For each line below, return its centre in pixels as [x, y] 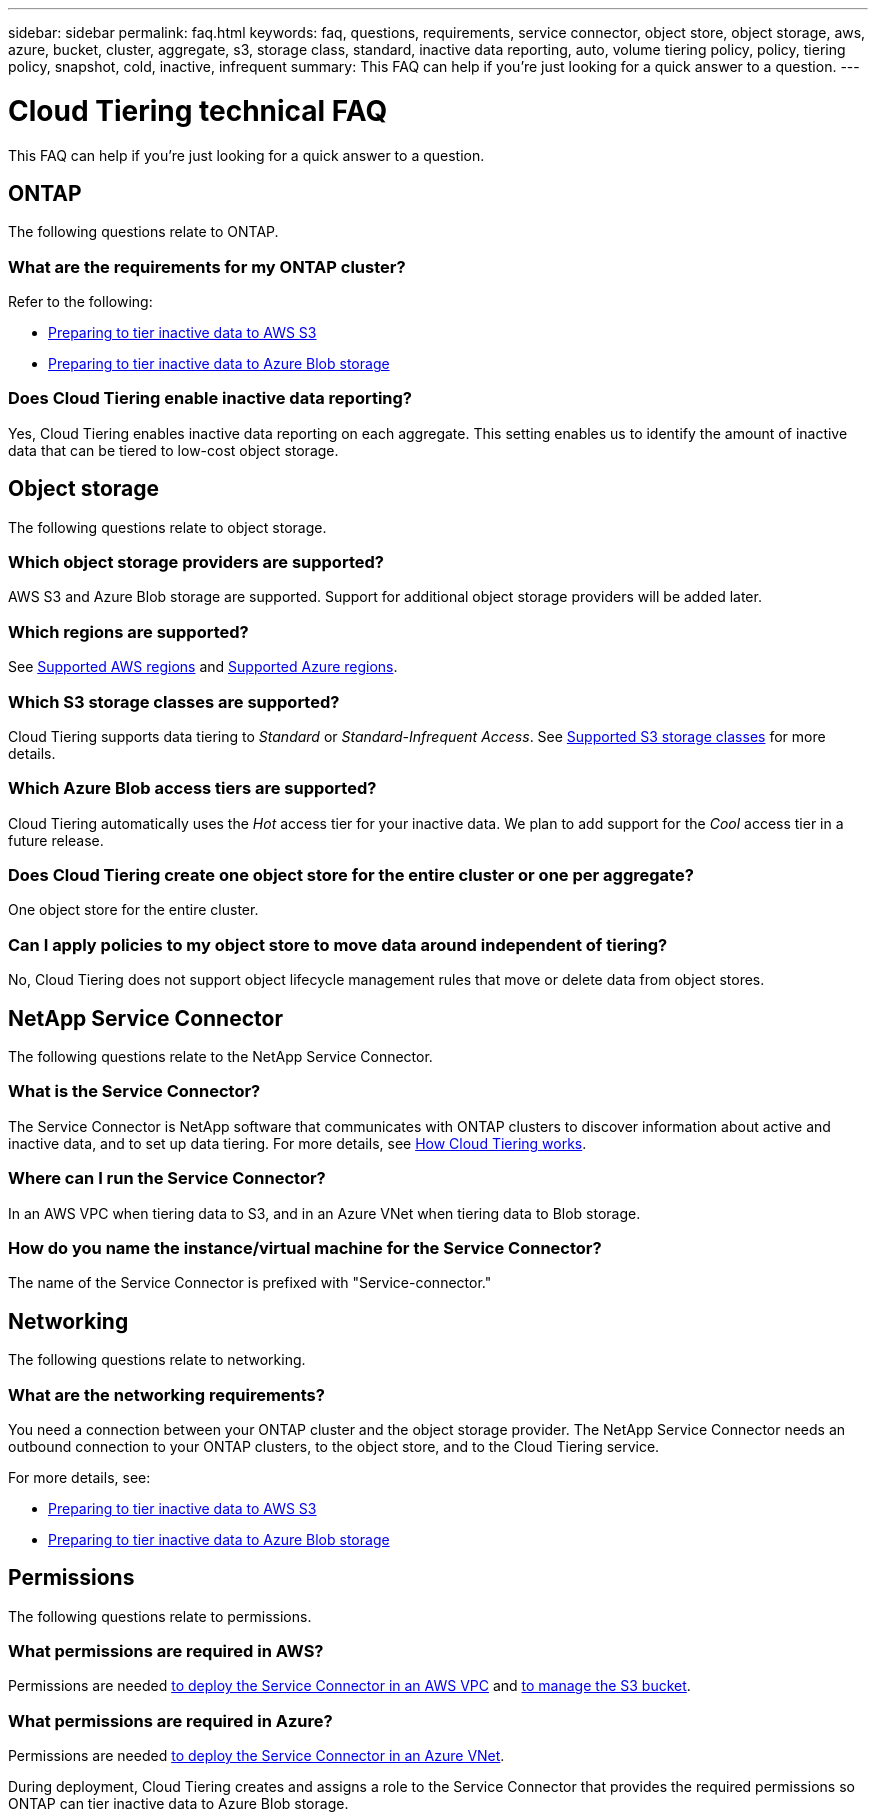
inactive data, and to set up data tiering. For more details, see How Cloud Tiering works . [297, 1143]
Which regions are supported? [128, 631]
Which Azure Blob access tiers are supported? [192, 788]
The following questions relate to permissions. [160, 1616]
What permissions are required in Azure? [170, 1720]
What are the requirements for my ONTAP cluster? [207, 266]
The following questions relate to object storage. [167, 527]
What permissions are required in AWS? [166, 1651]
